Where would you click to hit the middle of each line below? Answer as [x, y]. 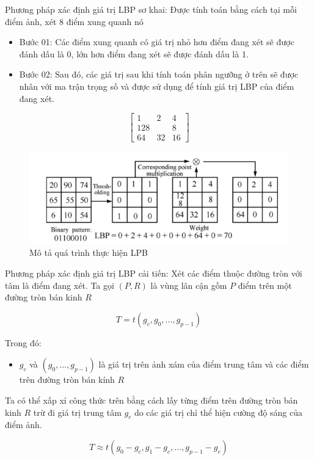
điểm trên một [265, 285]
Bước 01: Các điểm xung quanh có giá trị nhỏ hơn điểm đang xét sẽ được [157, 42]
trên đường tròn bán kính [67, 379]
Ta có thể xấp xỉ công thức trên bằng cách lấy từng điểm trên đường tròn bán [152, 400]
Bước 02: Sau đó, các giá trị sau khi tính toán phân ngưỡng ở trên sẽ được [159, 74]
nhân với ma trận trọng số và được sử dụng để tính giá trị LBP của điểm [157, 86]
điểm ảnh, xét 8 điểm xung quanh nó [74, 21]
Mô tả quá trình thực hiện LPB [89, 252]
